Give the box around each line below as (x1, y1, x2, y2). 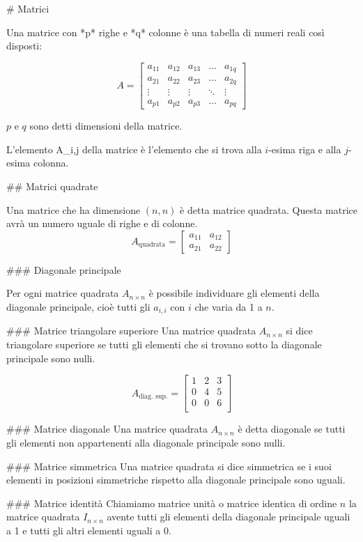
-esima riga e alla (268, 141, 341, 156)
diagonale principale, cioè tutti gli (6, 300, 150, 314)
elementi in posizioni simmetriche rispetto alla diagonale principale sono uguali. (6, 472, 346, 487)
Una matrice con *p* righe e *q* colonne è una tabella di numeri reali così (6, 24, 325, 39)
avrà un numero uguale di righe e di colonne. (6, 216, 198, 231)
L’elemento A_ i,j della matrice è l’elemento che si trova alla (6, 141, 262, 156)
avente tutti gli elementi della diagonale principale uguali (107, 509, 350, 524)
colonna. (33, 155, 69, 170)
